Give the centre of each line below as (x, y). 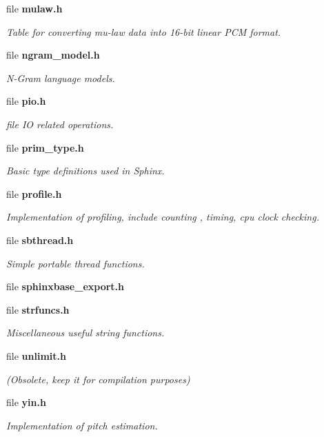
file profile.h (34, 193)
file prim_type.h (45, 147)
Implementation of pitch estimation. (82, 425)
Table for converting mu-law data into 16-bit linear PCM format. (144, 31)
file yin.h (26, 402)
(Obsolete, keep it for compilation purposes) (98, 379)
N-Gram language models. (61, 78)
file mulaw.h (34, 8)
